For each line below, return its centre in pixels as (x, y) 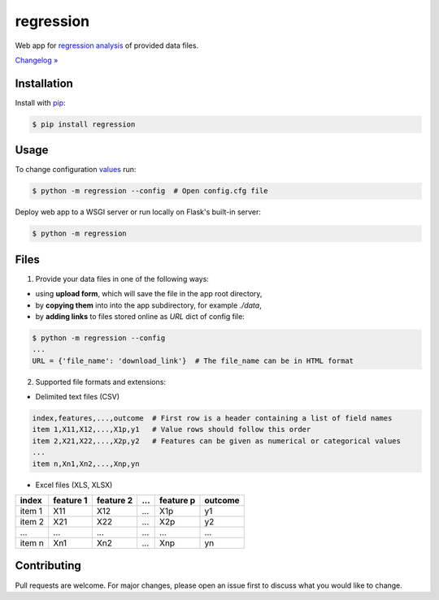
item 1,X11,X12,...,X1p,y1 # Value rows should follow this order (172, 429)
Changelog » (37, 60)
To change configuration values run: (76, 170)
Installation (44, 83)
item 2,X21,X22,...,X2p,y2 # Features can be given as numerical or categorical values (217, 441)
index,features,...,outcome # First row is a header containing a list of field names (212, 419)
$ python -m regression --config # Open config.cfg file (150, 191)
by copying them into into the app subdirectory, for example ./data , (148, 305)
